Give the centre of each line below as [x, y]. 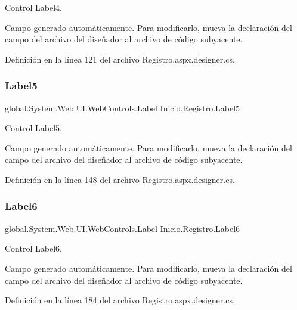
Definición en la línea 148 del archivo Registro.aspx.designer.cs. [120, 179]
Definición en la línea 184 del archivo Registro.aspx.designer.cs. [120, 300]
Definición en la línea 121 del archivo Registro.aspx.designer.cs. [120, 59]
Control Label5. [33, 128]
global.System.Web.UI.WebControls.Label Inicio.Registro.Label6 [123, 228]
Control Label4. [33, 7]
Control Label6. [33, 248]
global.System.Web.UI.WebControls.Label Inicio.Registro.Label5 [123, 108]
